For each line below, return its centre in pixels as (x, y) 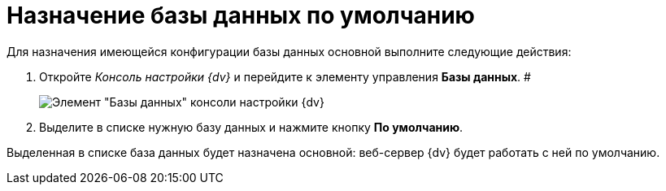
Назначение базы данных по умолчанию (241, 15)
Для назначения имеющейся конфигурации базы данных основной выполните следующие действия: (289, 51)
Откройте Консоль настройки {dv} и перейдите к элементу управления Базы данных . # (285, 76)
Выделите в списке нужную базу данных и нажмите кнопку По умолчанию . (251, 127)
